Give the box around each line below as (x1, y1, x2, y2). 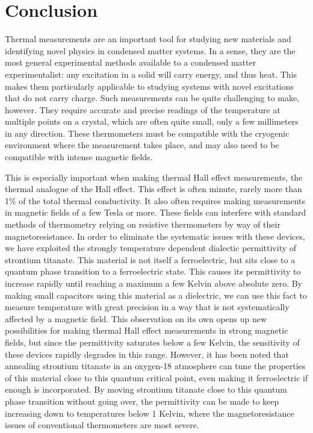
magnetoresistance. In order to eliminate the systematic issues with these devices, (5, 229, 305, 242)
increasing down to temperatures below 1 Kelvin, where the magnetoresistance (5, 407, 294, 419)
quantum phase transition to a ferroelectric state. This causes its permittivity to (5, 265, 301, 278)
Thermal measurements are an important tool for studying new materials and (5, 33, 291, 45)
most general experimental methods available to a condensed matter (5, 56, 256, 69)
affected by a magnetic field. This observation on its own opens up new (5, 312, 267, 325)
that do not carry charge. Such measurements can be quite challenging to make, (5, 92, 300, 104)
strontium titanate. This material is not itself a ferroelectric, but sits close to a (5, 253, 296, 266)
